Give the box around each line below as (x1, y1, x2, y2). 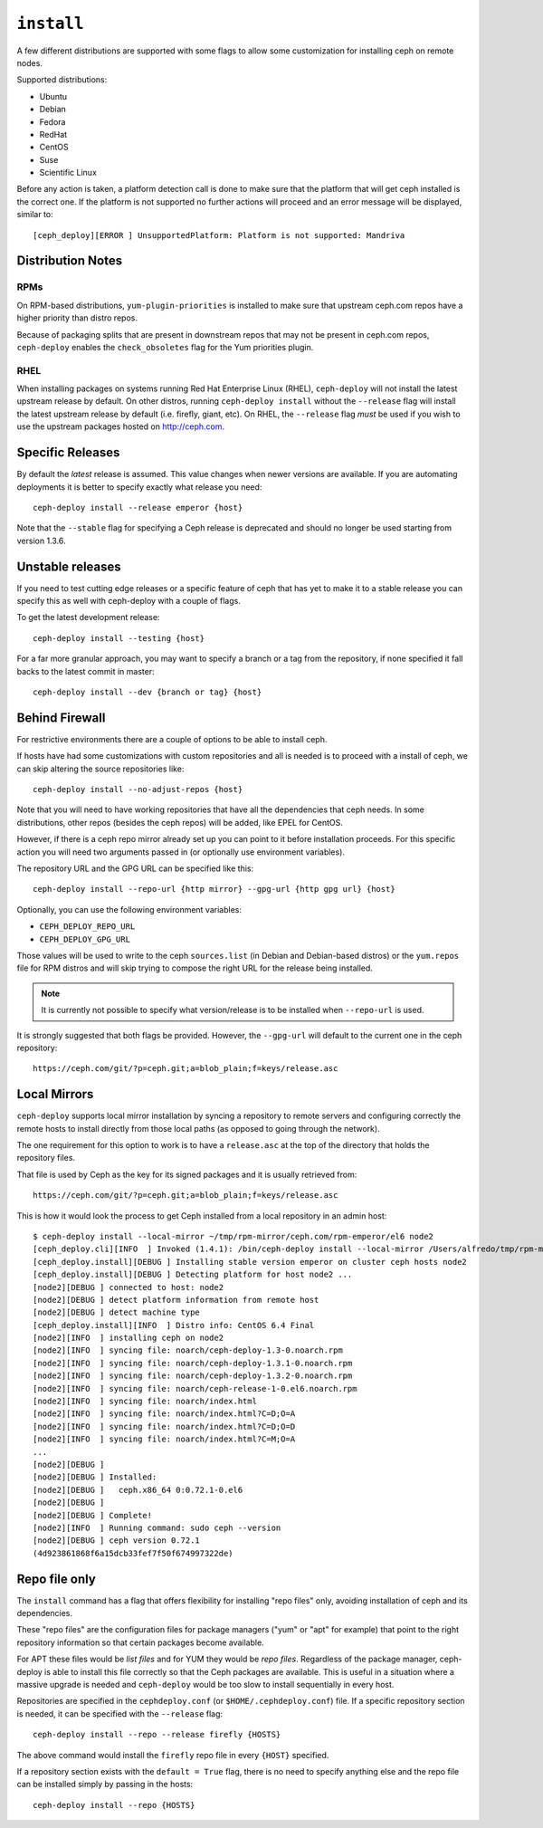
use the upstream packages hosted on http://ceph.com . (16, 421, 225, 432)
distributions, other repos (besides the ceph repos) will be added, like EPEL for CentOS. (16, 817, 344, 828)
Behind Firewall (16, 710, 106, 725)
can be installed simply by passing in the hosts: (16, 1779, 194, 1790)
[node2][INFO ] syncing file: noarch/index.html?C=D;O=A (33, 1409, 296, 1419)
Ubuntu (39, 91, 68, 101)
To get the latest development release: (16, 612, 160, 623)
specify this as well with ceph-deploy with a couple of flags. (16, 596, 242, 607)
